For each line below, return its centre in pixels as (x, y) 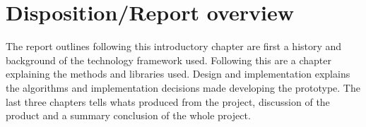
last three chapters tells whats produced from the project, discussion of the (168, 101)
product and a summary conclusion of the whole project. (128, 115)
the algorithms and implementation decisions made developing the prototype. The (183, 87)
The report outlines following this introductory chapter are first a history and (174, 46)
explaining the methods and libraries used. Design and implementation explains (178, 74)
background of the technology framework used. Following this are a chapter (169, 60)
